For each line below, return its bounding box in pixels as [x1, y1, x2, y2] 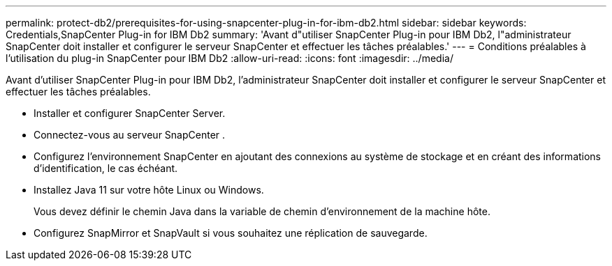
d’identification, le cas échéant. [34, 162, 178, 174]
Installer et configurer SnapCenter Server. [34, 107, 226, 119]
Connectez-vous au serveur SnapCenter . [34, 129, 226, 141]
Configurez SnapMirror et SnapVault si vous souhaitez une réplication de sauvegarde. [34, 227, 428, 239]
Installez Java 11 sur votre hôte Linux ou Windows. [34, 184, 264, 196]
